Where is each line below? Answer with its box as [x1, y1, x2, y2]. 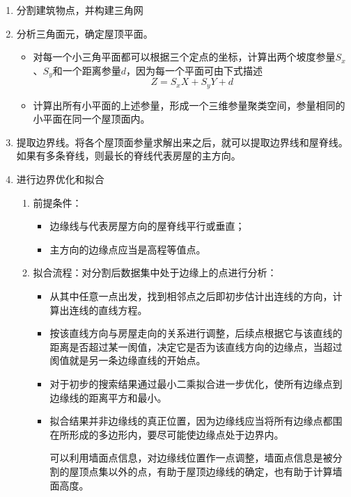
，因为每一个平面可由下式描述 [126, 63, 263, 77]
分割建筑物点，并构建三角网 [16, 3, 143, 17]
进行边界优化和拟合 [16, 172, 104, 187]
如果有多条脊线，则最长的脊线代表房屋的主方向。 [16, 148, 241, 163]
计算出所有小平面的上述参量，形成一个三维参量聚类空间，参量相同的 [33, 97, 345, 112]
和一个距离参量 [52, 63, 121, 77]
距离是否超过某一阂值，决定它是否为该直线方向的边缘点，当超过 [49, 339, 343, 354]
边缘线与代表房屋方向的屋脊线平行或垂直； [49, 219, 245, 233]
